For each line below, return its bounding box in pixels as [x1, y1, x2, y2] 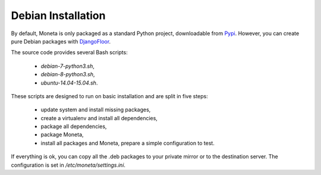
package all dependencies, [40, 123, 107, 130]
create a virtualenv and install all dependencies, [40, 114, 158, 121]
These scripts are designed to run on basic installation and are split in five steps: [11, 92, 208, 99]
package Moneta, [40, 131, 84, 138]
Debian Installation [11, 9, 106, 22]
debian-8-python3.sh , [40, 71, 95, 78]
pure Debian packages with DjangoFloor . [11, 37, 111, 45]
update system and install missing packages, [40, 106, 151, 113]
